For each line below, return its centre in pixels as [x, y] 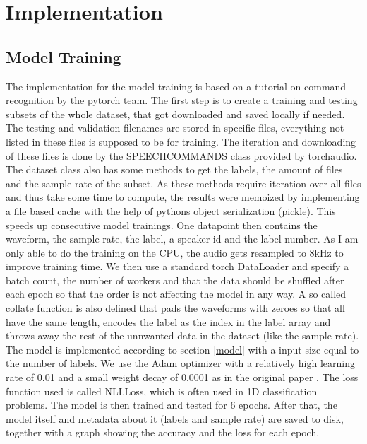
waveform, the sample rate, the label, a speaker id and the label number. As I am [182, 239]
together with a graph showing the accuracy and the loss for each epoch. [163, 432]
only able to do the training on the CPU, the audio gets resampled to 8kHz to [175, 252]
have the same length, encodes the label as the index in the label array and [168, 321]
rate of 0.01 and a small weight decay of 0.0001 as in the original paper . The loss [182, 377]
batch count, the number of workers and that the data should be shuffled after [175, 280]
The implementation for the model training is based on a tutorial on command [176, 86]
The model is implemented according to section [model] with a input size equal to [182, 349]
